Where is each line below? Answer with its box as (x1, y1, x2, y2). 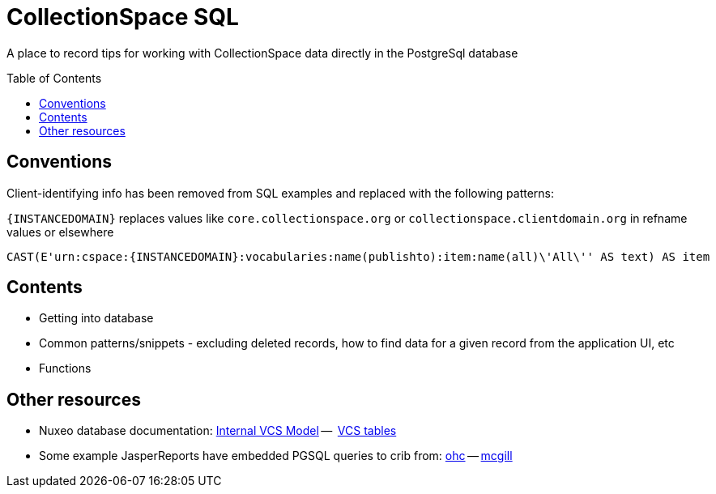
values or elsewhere (6, 224, 114, 239)
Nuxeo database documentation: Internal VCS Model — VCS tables (39, 424, 397, 438)
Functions (39, 361, 92, 376)
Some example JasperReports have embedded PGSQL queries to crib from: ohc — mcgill (39, 449, 513, 463)
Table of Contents (6, 70, 102, 85)
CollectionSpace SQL (6, 3, 239, 31)
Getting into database (39, 311, 154, 326)
